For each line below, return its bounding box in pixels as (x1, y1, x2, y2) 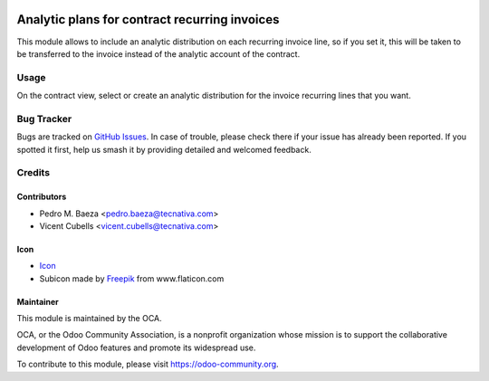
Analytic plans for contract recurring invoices (16, 12, 280, 27)
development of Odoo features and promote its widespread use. (16, 342, 256, 353)
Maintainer (16, 296, 59, 307)
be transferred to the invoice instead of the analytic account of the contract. (16, 48, 301, 59)
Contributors (16, 191, 67, 203)
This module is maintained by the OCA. (16, 313, 162, 324)
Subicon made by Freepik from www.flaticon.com (39, 272, 225, 284)
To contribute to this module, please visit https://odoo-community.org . (16, 358, 280, 370)
